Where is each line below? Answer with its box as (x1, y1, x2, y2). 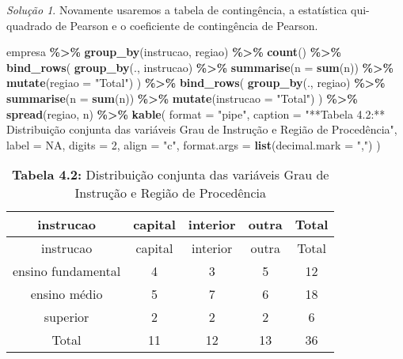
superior (44, 308, 89, 327)
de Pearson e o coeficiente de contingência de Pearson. (55, 17, 318, 33)
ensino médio (30, 285, 103, 304)
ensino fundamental (13, 262, 121, 281)
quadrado (6, 17, 52, 33)
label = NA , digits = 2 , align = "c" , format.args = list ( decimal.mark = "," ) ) (6, 136, 381, 153)
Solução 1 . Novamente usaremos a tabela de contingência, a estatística (6, 2, 348, 17)
